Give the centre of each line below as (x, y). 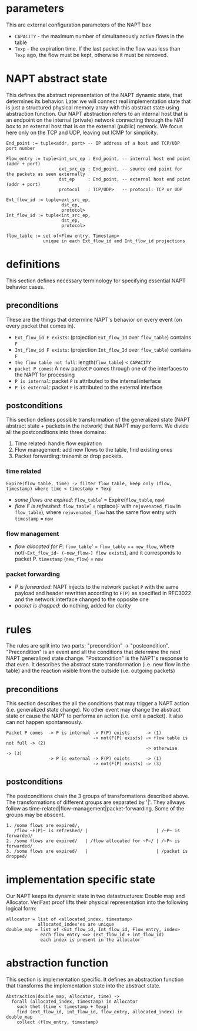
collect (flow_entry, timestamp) (58, 1022)
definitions (33, 264)
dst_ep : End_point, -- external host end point (125, 179)
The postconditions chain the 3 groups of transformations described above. (98, 796)
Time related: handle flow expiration (58, 443)
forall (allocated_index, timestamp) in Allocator (75, 1002)
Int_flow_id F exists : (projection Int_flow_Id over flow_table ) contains (103, 349)
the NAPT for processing (45, 375)
